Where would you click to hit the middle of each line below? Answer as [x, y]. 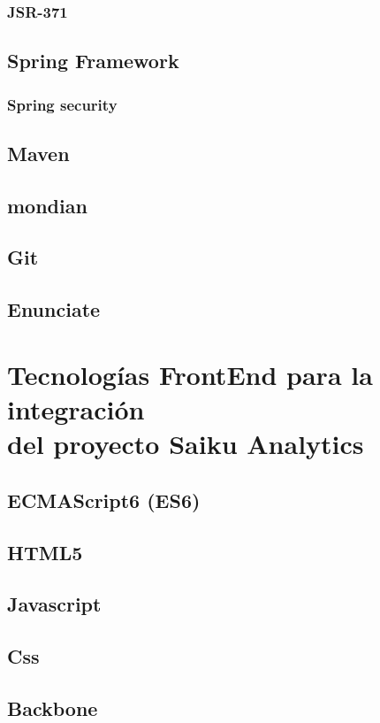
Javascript [54, 604]
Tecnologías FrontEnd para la [190, 374]
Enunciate [54, 309]
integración [76, 408]
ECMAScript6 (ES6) [104, 500]
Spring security [62, 104]
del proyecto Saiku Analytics [186, 444]
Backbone [53, 708]
